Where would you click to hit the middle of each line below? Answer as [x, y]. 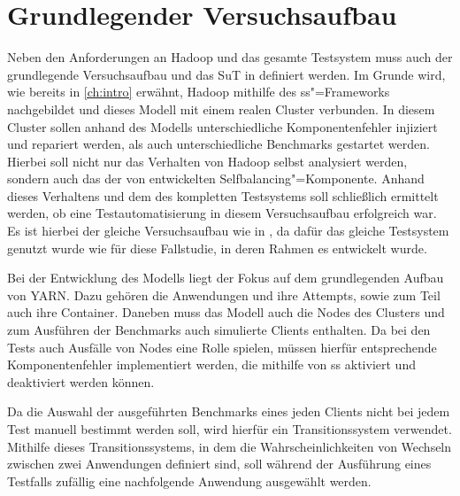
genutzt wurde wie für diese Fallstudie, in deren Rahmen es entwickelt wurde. [217, 248]
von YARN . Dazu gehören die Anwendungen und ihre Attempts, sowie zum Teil [224, 294]
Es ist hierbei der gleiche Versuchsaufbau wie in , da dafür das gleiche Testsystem [228, 231]
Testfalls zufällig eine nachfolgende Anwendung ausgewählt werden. [189, 480]
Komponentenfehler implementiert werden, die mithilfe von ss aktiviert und [211, 364]
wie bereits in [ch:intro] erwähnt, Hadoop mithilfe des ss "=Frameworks [199, 92]
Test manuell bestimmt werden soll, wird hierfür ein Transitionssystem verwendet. [230, 429]
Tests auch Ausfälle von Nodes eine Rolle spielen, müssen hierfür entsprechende [222, 347]
